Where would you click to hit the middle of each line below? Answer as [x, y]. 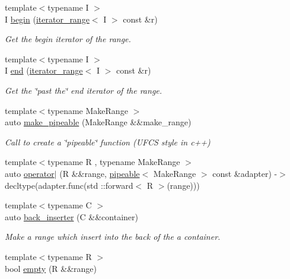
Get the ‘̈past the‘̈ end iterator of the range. [84, 90]
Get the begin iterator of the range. [68, 39]
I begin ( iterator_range [47, 19]
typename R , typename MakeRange [114, 162]
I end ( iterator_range [44, 70]
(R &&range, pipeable [100, 173]
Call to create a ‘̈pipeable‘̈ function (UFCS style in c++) [108, 142]
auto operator [30, 173]
